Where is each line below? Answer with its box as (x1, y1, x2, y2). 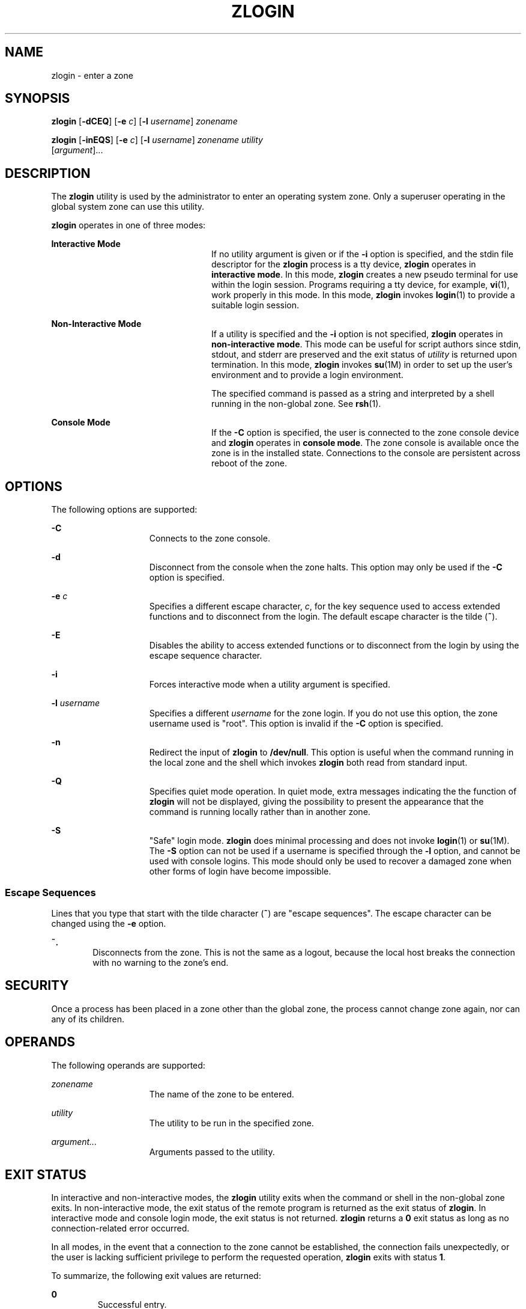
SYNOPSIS (5, 91, 70, 106)
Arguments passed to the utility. (149, 1146, 275, 1157)
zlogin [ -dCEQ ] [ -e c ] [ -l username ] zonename (51, 116, 238, 127)
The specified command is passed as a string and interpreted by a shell (211, 388, 494, 399)
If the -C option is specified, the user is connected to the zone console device (211, 427, 519, 438)
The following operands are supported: (51, 1060, 205, 1070)
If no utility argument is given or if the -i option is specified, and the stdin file (211, 249, 513, 260)
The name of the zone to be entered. (149, 1088, 294, 1099)
